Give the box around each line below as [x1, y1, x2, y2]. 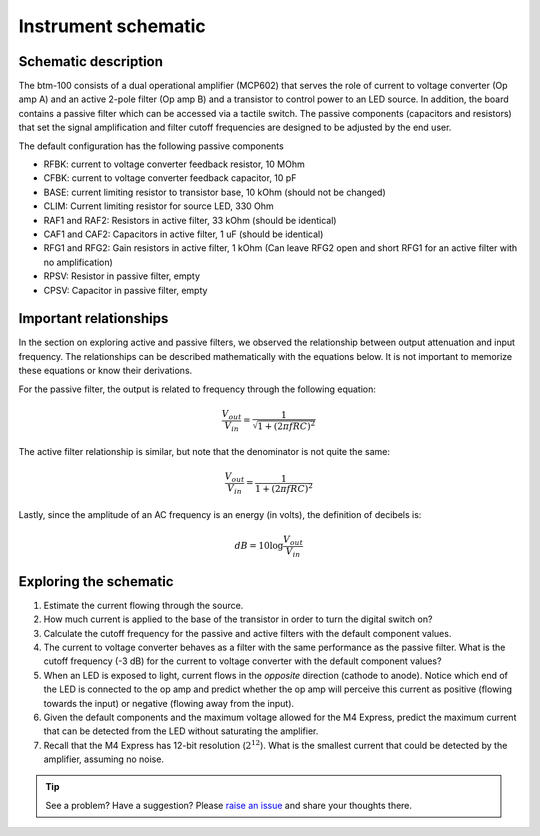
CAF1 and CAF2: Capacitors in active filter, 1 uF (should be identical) [43, 228, 324, 240]
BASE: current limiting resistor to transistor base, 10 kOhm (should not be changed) [43, 186, 386, 198]
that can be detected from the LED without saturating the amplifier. [43, 725, 319, 737]
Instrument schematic [18, 15, 207, 37]
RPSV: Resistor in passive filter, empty [43, 270, 200, 282]
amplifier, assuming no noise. [43, 753, 165, 765]
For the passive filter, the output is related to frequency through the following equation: [18, 383, 377, 395]
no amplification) [43, 256, 114, 268]
